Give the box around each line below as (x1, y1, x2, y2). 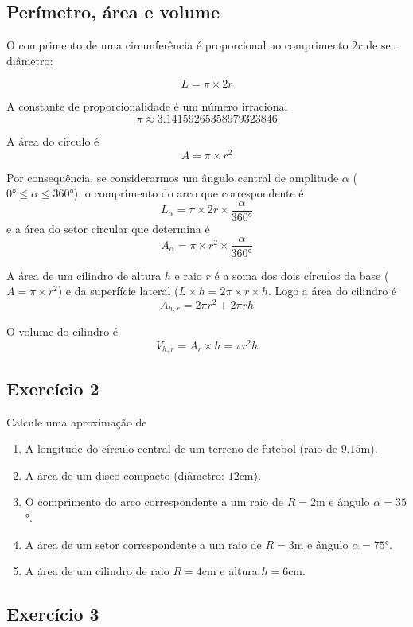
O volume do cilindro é (6, 323, 119, 340)
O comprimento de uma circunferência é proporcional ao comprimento (6, 37, 349, 53)
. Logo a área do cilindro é (267, 282, 397, 299)
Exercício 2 (6, 376, 99, 400)
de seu (366, 37, 397, 53)
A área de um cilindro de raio (25, 563, 169, 579)
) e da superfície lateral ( (57, 282, 179, 299)
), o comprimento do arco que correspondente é (73, 185, 304, 201)
